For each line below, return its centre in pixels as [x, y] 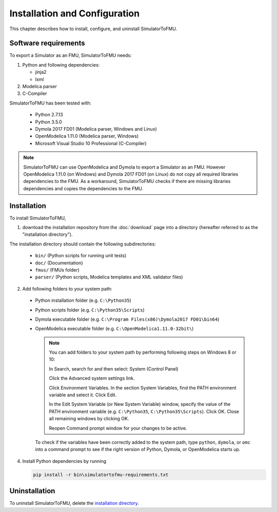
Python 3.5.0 [49, 122]
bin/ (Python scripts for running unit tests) [81, 256]
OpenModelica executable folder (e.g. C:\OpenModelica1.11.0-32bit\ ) [114, 329]
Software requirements [47, 43]
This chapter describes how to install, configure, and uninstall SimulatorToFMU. [93, 29]
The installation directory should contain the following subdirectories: [83, 244]
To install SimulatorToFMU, [38, 218]
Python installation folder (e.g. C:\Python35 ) [83, 300]
